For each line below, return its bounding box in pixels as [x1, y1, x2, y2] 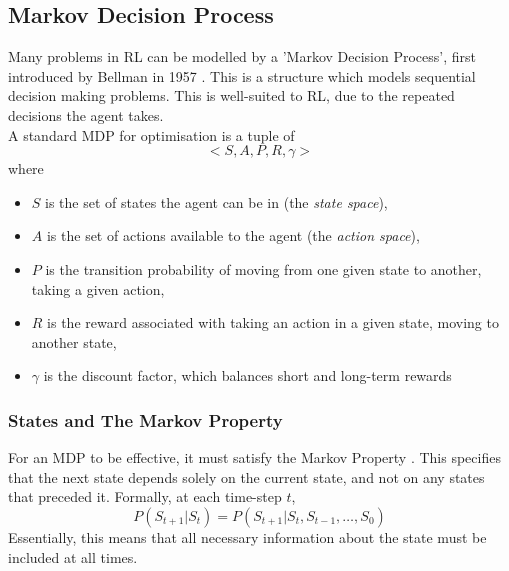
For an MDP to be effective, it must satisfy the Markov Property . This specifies [8, 447, 501, 468]
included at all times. [8, 546, 138, 567]
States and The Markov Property [8, 407, 283, 432]
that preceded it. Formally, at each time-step [8, 486, 282, 507]
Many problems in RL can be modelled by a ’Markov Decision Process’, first [8, 46, 476, 67]
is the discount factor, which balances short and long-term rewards [43, 365, 452, 386]
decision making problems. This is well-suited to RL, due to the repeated [8, 85, 455, 106]
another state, [31, 331, 117, 352]
